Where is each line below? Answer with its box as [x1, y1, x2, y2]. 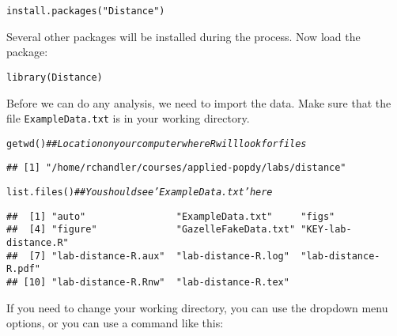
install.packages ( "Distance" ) [6, 6, 165, 17]
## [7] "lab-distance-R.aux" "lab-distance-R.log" [6, 250, 289, 262]
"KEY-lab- [301, 224, 352, 236]
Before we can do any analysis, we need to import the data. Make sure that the [6, 94, 391, 111]
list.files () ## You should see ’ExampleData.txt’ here [6, 187, 273, 198]
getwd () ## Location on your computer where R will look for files [6, 138, 307, 149]
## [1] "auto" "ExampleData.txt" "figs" [6, 210, 335, 222]
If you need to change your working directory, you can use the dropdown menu [6, 299, 388, 315]
